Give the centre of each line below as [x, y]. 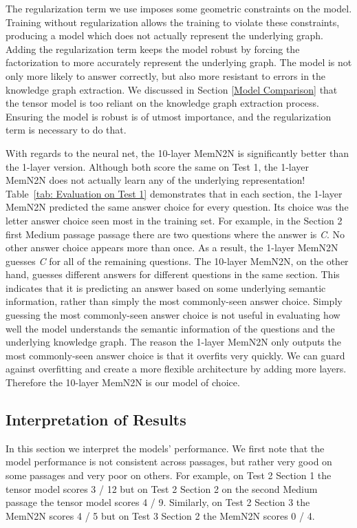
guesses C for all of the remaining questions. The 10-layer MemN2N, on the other [177, 261]
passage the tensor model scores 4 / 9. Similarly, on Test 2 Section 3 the [158, 502]
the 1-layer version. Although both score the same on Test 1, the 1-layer [158, 166]
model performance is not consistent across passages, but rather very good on [169, 462]
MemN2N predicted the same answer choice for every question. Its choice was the [177, 207]
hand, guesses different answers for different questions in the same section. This [173, 274]
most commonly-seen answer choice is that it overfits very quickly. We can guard [175, 355]
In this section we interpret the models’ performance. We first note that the [165, 448]
